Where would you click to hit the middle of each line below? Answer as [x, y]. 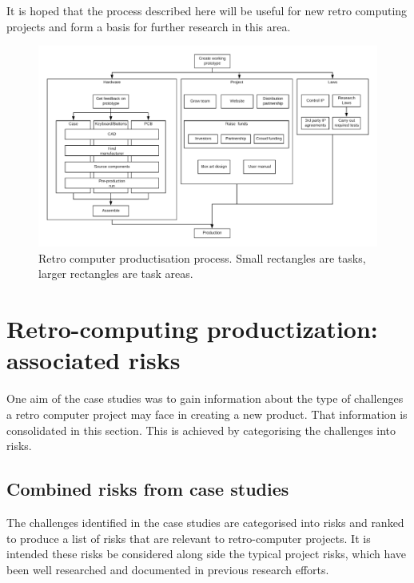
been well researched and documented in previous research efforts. [168, 569]
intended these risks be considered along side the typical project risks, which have [207, 554]
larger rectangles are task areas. [116, 273]
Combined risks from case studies [148, 489]
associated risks [94, 360]
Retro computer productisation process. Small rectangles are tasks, [202, 257]
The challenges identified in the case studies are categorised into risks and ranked [205, 522]
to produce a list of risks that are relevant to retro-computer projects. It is [189, 538]
